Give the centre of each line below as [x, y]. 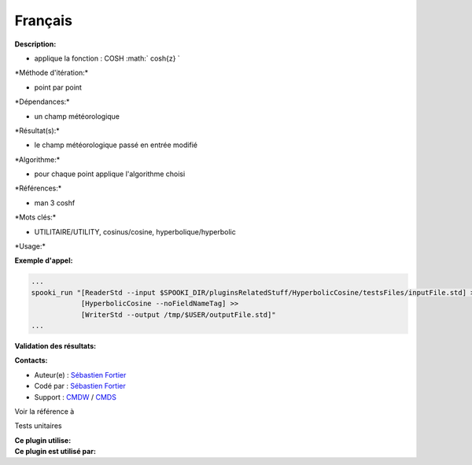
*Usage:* [30, 246]
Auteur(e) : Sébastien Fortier [80, 375]
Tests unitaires [38, 426]
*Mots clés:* [35, 217]
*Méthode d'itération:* [52, 73]
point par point [58, 87]
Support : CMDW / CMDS [76, 397]
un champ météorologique [77, 116]
